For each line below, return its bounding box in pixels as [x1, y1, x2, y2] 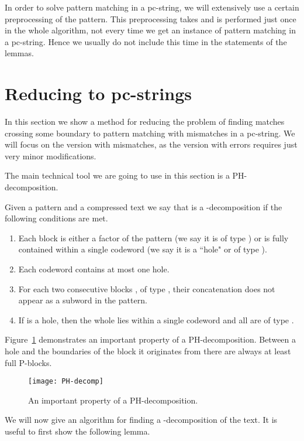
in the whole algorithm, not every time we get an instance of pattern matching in [5, 24, 296, 36]
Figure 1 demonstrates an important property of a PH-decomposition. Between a [5, 333, 296, 346]
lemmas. [5, 47, 34, 59]
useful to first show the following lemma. [5, 425, 150, 437]
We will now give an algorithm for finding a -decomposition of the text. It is [5, 413, 278, 426]
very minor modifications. [5, 149, 96, 162]
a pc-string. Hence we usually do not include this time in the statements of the [5, 35, 287, 47]
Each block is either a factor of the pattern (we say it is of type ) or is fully [18, 231, 289, 244]
